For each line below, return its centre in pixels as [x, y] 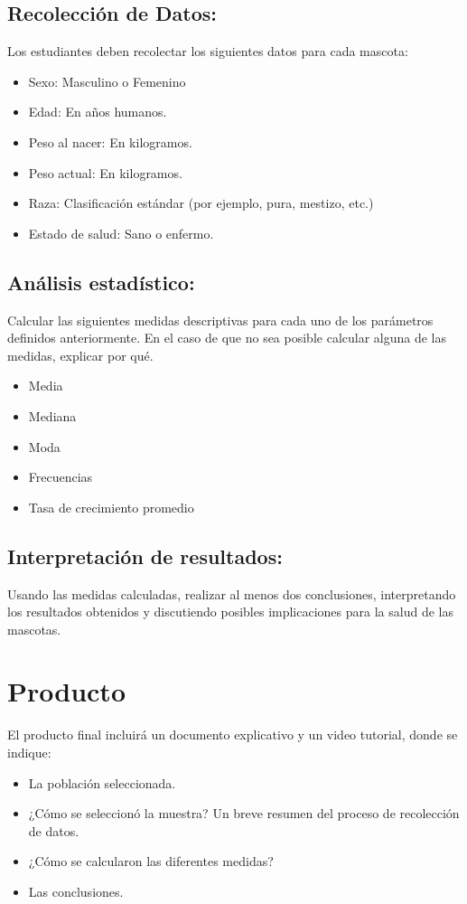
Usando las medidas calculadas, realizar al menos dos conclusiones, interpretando [232, 593]
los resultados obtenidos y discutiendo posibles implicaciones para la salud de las [230, 612]
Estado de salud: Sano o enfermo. [121, 233]
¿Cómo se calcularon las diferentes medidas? [151, 861]
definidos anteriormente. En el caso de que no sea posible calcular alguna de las [227, 338]
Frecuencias [61, 477]
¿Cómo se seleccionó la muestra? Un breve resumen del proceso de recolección [244, 813]
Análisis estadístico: [101, 282]
